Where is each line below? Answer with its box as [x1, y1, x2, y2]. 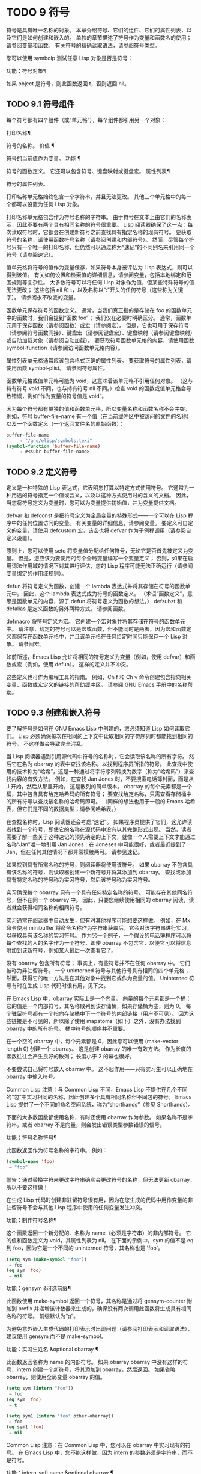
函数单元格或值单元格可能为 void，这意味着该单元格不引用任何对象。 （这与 [6, 377, 193, 384]
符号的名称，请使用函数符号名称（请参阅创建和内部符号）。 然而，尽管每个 [6, 236, 189, 243]
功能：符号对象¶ [6, 67, 47, 74]
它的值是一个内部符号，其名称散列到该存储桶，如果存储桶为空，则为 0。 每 [6, 1002, 191, 1009]
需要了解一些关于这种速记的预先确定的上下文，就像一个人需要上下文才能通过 [6, 833, 196, 840]
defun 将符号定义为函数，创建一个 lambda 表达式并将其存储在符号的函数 [6, 583, 185, 590]
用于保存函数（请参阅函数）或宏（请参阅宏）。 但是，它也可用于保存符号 [11, 321, 189, 328]
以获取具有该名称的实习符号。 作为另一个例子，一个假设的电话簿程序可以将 [6, 932, 192, 939]
